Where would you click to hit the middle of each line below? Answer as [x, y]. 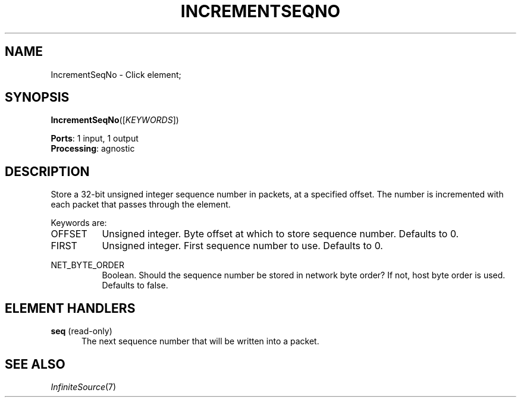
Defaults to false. [135, 285]
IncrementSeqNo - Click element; [116, 74]
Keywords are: [79, 223]
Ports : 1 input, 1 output [95, 139]
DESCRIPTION [47, 171]
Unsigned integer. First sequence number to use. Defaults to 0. [242, 246]
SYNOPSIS [37, 98]
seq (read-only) [81, 331]
